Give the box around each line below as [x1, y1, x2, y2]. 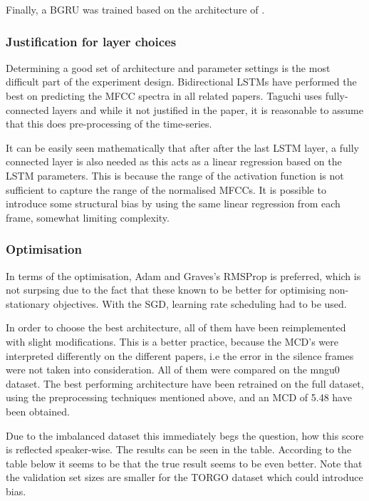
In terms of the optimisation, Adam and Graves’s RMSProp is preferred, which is [6, 268, 361, 283]
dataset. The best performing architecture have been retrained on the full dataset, [6, 376, 364, 391]
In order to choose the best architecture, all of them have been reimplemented [6, 320, 346, 335]
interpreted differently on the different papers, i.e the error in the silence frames [6, 348, 354, 363]
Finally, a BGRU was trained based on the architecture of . [6, 2, 265, 16]
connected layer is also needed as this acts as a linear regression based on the [6, 154, 342, 169]
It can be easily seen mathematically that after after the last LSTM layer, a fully [6, 140, 359, 155]
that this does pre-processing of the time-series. [6, 116, 212, 131]
